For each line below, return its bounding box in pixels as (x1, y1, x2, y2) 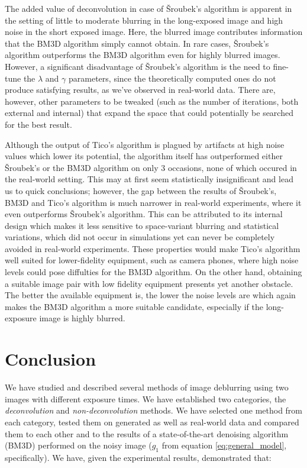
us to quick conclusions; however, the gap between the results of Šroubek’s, (5, 184, 277, 196)
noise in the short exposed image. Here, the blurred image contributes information (5, 25, 303, 38)
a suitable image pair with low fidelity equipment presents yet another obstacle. (5, 277, 293, 289)
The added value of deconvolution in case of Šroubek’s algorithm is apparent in (5, 2, 292, 14)
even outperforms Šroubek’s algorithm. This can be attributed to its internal (5, 208, 283, 220)
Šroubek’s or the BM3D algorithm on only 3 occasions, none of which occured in (5, 161, 297, 173)
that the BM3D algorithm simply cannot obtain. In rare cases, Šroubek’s (5, 37, 269, 49)
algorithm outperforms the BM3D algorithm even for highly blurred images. (5, 49, 280, 61)
